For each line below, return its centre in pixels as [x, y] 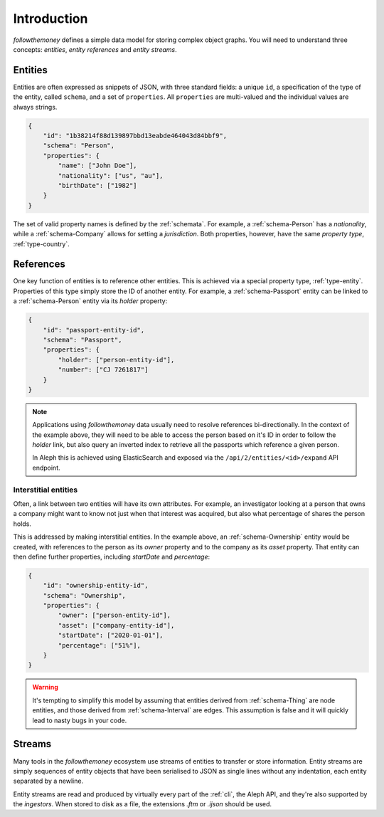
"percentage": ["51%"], [100, 645]
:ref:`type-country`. [42, 244]
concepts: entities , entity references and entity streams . [95, 49]
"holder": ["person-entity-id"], [116, 360]
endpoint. [46, 468]
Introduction [50, 19]
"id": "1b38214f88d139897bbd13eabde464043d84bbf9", [135, 136]
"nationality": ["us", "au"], [111, 175]
